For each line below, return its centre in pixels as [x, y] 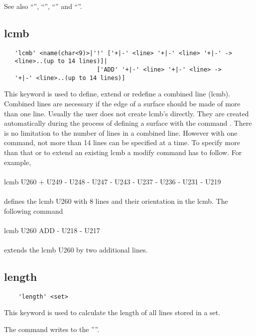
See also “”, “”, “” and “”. [43, 6]
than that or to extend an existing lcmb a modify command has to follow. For [123, 152]
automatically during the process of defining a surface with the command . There [128, 123]
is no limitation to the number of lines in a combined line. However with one [121, 132]
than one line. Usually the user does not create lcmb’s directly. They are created [127, 113]
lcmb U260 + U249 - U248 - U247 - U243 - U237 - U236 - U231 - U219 [113, 181]
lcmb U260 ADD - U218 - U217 [52, 230]
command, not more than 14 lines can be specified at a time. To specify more [122, 142]
